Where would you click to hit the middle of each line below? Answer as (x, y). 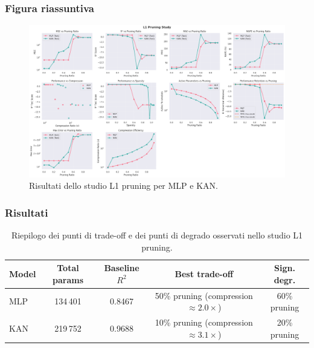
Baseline (122, 268)
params (68, 279)
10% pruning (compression (204, 322)
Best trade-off (204, 273)
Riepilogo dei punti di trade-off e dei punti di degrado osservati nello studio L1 (157, 235)
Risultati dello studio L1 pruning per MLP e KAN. (123, 185)
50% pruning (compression (204, 295)
